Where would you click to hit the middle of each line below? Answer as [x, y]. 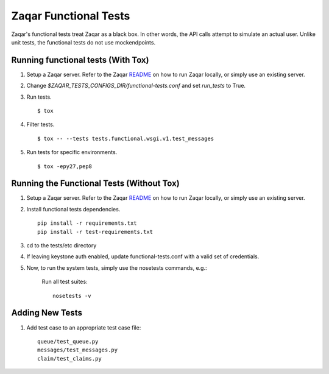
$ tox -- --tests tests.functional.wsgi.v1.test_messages [126, 138]
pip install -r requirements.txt [87, 223]
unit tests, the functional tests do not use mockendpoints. [83, 42]
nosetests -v [72, 296]
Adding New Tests [47, 313]
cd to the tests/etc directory [62, 245]
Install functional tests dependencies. [73, 209]
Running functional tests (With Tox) [80, 60]
